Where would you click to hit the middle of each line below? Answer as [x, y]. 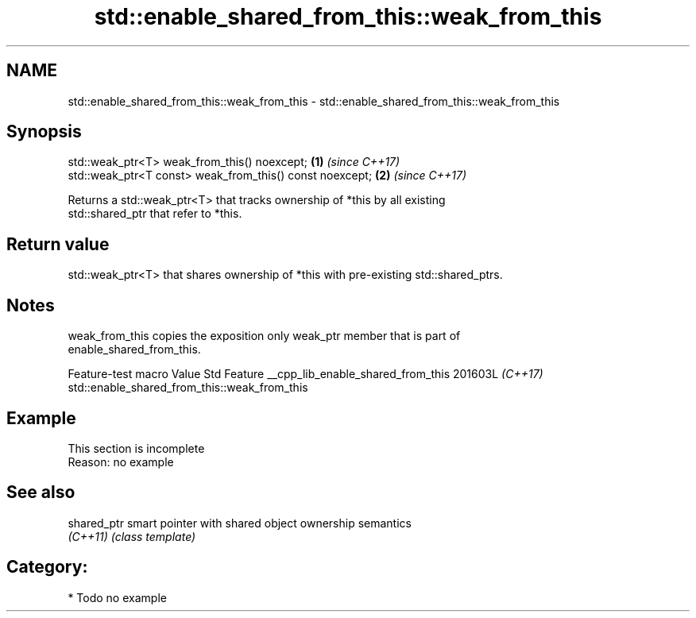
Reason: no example [121, 462]
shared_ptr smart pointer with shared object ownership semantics [240, 523]
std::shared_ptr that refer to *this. [155, 214]
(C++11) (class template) [132, 536]
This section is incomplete [136, 448]
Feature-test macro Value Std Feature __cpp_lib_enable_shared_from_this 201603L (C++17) [305, 374]
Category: [47, 567]
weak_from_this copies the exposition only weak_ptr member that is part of [264, 336]
